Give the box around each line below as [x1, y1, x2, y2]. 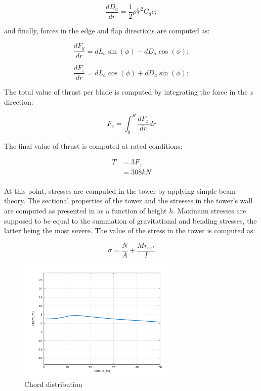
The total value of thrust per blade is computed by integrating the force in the [4, 86, 248, 97]
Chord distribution [24, 379, 82, 389]
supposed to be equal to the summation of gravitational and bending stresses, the [4, 215, 257, 226]
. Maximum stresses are [173, 205, 246, 216]
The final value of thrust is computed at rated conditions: [4, 140, 183, 151]
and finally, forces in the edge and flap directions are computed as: [4, 25, 210, 36]
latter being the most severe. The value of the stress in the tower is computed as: [4, 225, 255, 236]
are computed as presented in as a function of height [4, 205, 167, 216]
